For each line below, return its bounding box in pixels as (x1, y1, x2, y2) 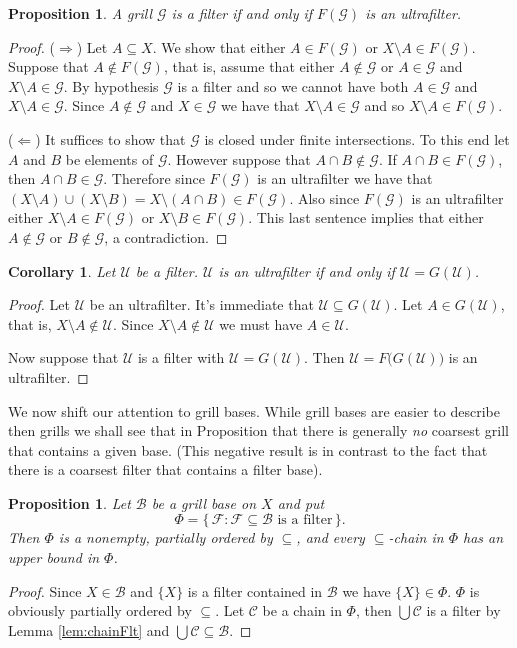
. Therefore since (103, 168, 205, 189)
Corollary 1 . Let (8, 260, 116, 281)
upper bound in (8, 547, 100, 568)
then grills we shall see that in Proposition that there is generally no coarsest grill (8, 420, 509, 441)
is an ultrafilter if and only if (218, 260, 395, 281)
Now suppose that (8, 347, 119, 368)
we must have (219, 313, 303, 334)
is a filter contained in (187, 580, 323, 601)
